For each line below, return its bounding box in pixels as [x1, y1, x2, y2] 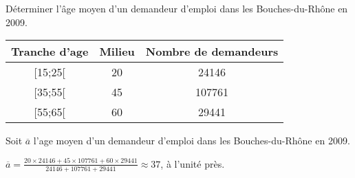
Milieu [99, 43, 135, 60]
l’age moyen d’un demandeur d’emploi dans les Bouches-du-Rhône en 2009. [33, 133, 350, 148]
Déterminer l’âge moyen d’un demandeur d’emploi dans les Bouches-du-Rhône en [6, 1, 348, 15]
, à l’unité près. [160, 156, 225, 170]
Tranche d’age [11, 43, 89, 60]
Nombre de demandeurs [145, 43, 279, 60]
